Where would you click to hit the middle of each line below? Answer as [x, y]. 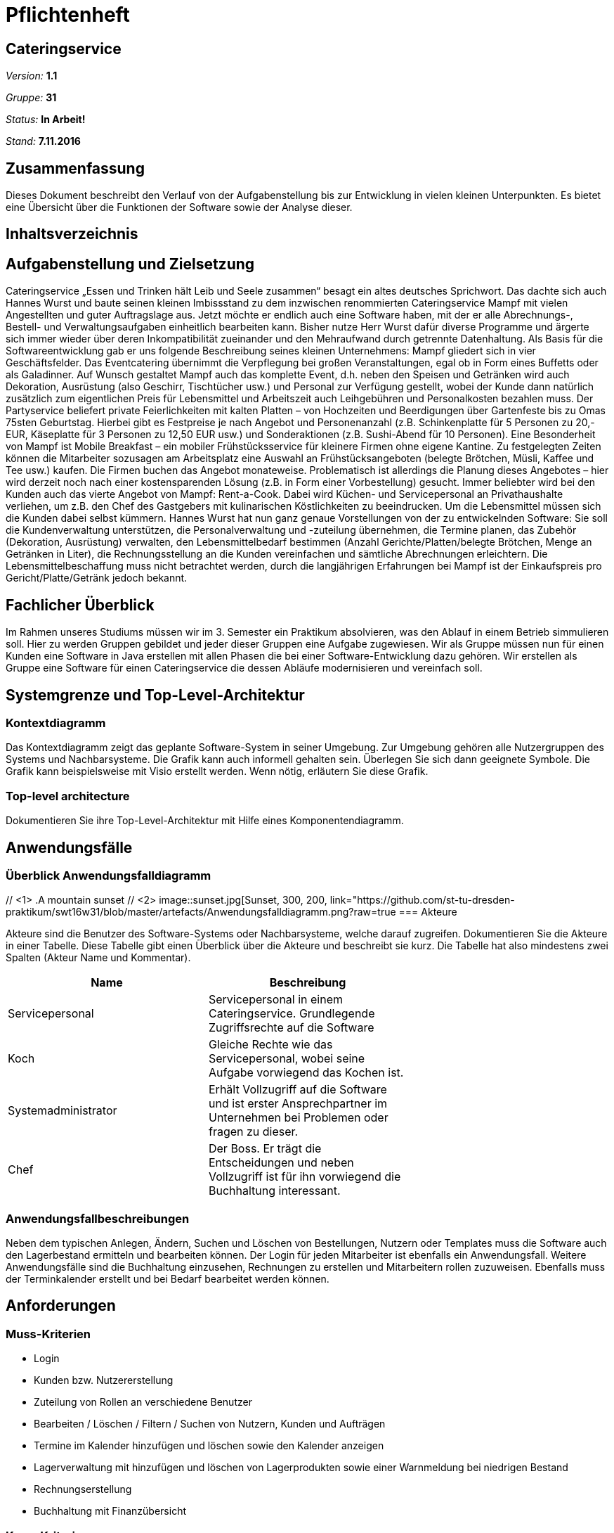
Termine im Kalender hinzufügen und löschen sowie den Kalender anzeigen [209, 1446]
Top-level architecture [68, 796]
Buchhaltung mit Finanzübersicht [110, 1511]
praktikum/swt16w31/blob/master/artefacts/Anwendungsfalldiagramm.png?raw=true [201, 912]
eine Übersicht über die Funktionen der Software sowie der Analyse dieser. [179, 207]
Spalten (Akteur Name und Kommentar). [98, 958]
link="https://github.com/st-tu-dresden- [422, 900]
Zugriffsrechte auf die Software [291, 1028]
